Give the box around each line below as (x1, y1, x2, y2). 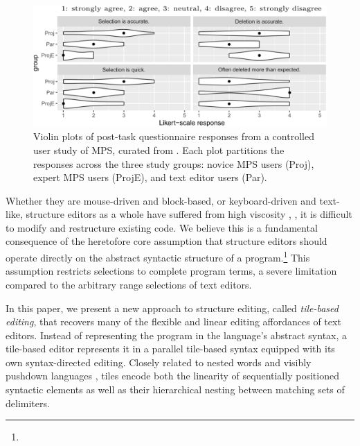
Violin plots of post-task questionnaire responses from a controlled (33, 129, 314, 144)
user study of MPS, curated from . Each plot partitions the (33, 142, 285, 157)
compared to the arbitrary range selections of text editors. (6, 277, 252, 291)
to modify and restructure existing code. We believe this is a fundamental (6, 220, 318, 234)
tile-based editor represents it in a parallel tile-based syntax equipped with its (6, 341, 335, 356)
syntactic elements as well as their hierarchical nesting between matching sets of (6, 382, 345, 397)
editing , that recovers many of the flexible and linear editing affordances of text (6, 314, 341, 329)
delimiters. (6, 395, 50, 410)
